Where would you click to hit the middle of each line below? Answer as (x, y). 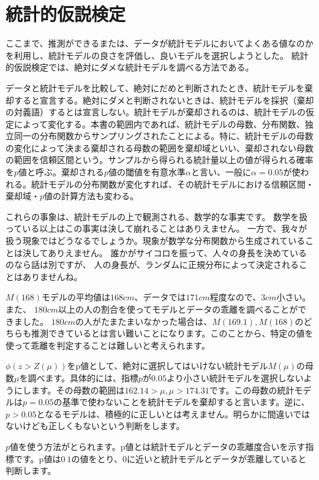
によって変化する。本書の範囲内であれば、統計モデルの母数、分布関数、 (159, 124)
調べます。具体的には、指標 (83, 377)
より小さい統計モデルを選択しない (235, 377)
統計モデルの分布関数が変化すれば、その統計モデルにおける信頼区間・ (172, 184)
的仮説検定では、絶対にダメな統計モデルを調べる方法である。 (130, 67)
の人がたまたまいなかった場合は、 (144, 321)
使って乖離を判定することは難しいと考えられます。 (108, 345)
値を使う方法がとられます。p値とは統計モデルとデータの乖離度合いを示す (158, 446)
